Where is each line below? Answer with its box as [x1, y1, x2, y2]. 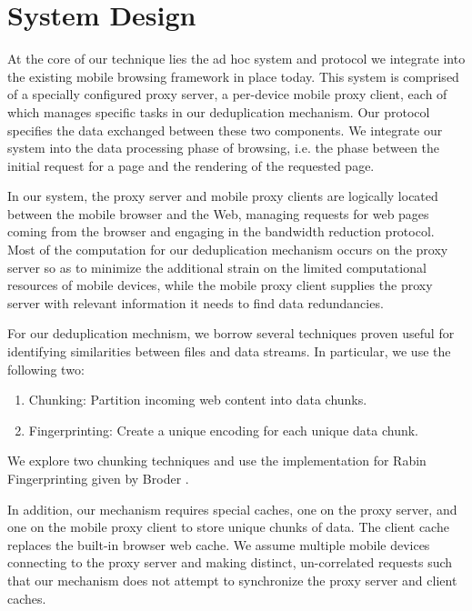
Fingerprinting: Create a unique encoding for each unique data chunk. [28, 420, 418, 439]
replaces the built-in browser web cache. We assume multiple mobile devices [7, 535, 430, 554]
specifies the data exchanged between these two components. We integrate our [7, 120, 443, 139]
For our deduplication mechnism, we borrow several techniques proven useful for [7, 324, 455, 343]
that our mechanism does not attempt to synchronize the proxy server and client [7, 570, 457, 589]
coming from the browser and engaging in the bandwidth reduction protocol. [7, 222, 435, 241]
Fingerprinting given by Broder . [7, 469, 189, 487]
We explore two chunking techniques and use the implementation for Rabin [7, 451, 427, 470]
